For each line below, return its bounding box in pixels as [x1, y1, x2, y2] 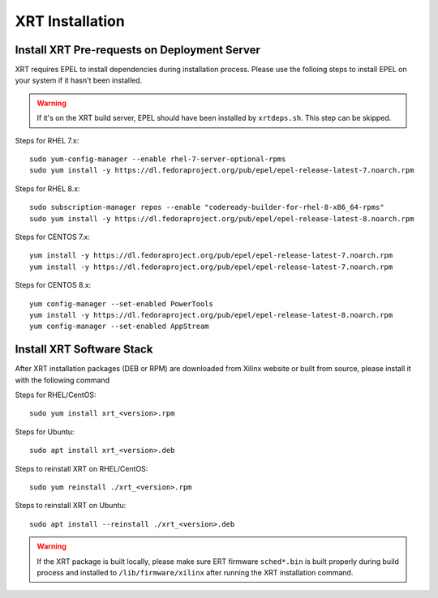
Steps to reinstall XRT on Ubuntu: [15, 501, 127, 510]
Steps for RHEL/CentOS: [15, 390, 97, 399]
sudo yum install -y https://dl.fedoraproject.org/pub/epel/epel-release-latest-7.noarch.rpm [29, 166, 414, 175]
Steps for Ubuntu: [15, 426, 75, 437]
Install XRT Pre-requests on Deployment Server [15, 43, 261, 57]
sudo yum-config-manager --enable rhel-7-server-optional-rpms [29, 155, 286, 164]
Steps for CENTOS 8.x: [15, 280, 92, 290]
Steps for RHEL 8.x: [15, 183, 80, 194]
